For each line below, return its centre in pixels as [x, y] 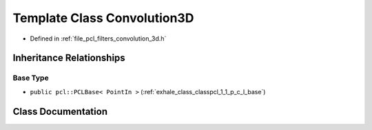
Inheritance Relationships [69, 58]
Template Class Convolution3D [103, 18]
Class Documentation [60, 111]
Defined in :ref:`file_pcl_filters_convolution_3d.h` [98, 39]
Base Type [31, 78]
